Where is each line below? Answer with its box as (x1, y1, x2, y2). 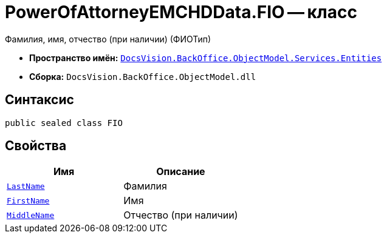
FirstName (7, 196, 50, 205)
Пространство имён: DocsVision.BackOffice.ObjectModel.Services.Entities (29, 52, 382, 63)
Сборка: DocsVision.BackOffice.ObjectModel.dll (29, 71, 256, 82)
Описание (156, 165, 205, 178)
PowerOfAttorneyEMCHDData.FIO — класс (5, 2, 357, 22)
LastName (7, 181, 45, 191)
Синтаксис (5, 92, 74, 108)
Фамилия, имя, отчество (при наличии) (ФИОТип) (5, 33, 211, 44)
